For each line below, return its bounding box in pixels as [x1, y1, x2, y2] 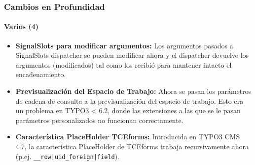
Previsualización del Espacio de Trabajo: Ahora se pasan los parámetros [15, 86, 252, 96]
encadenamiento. [15, 69, 66, 80]
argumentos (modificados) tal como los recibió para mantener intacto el [15, 59, 232, 70]
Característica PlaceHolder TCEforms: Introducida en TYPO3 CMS [15, 131, 240, 142]
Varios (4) [4, 21, 39, 32]
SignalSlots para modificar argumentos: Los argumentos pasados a [15, 40, 233, 50]
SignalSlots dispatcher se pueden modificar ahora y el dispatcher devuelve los [15, 50, 249, 60]
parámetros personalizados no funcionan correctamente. [15, 115, 183, 125]
